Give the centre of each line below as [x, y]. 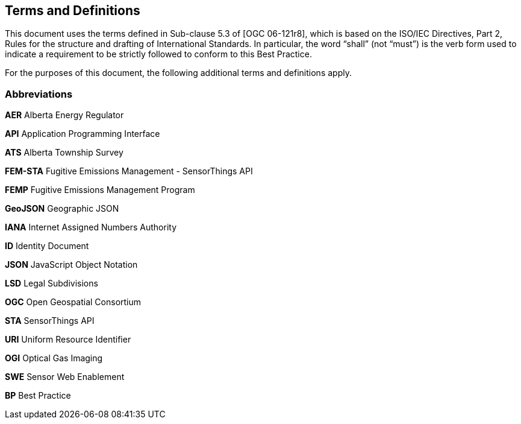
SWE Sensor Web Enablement [65, 377]
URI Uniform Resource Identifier [68, 340]
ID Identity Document [47, 246]
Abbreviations [39, 94]
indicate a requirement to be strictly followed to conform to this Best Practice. [158, 54]
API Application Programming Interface [83, 134]
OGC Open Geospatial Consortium [73, 302]
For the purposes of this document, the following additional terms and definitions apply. [178, 73]
